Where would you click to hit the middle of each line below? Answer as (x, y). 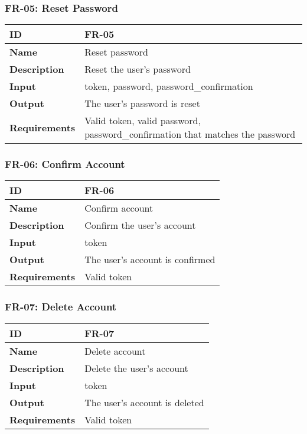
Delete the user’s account (136, 368)
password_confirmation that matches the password (190, 134)
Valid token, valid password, (143, 121)
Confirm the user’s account (140, 225)
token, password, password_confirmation (169, 86)
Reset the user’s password (138, 69)
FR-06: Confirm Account (65, 164)
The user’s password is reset (142, 103)
